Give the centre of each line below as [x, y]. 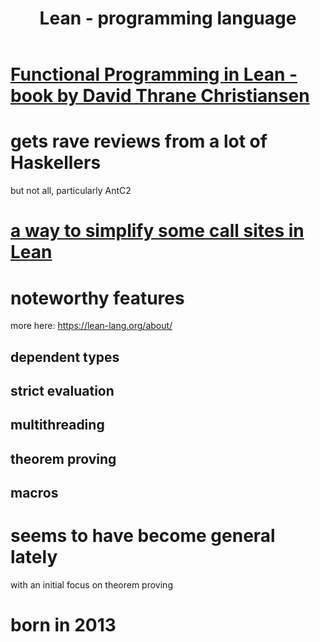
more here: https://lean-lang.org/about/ [91, 326]
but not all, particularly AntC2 [71, 191]
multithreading [57, 425]
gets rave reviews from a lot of [139, 141]
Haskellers [56, 163]
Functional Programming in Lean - [154, 74]
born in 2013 [63, 625]
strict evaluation [62, 391]
